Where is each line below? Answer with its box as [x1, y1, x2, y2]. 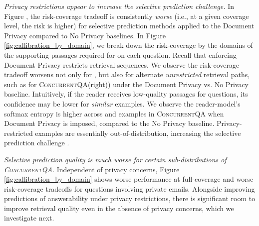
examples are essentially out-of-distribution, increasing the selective [35, 127, 241, 138]
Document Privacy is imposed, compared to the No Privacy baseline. [4, 118, 215, 128]
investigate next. [4, 213, 54, 223]
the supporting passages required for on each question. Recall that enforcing [4, 49, 237, 60]
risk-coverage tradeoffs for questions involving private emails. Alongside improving [4, 183, 255, 194]
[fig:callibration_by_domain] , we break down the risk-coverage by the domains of [4, 40, 253, 50]
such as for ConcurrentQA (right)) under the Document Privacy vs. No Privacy [4, 79, 249, 89]
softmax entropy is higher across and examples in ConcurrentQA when [4, 108, 224, 118]
